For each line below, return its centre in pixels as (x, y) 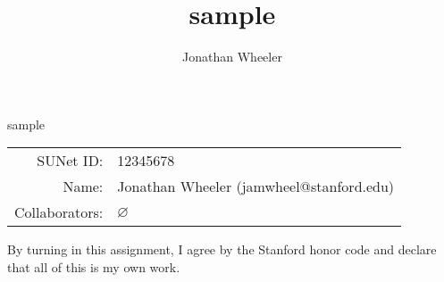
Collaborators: (59, 212)
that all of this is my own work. (94, 266)
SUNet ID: (70, 161)
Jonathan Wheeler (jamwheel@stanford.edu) (256, 187)
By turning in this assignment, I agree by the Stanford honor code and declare (222, 249)
